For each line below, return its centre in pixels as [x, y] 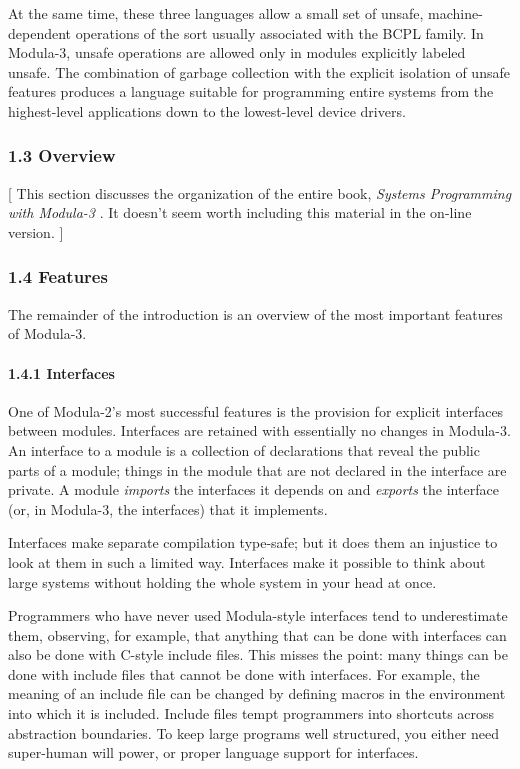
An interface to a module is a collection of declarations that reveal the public [244, 449]
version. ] [36, 231]
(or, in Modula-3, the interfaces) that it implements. [168, 508]
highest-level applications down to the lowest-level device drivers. [207, 110]
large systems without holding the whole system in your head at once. [222, 581]
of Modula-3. [47, 333]
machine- [455, 13]
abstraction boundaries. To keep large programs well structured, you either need [254, 732]
